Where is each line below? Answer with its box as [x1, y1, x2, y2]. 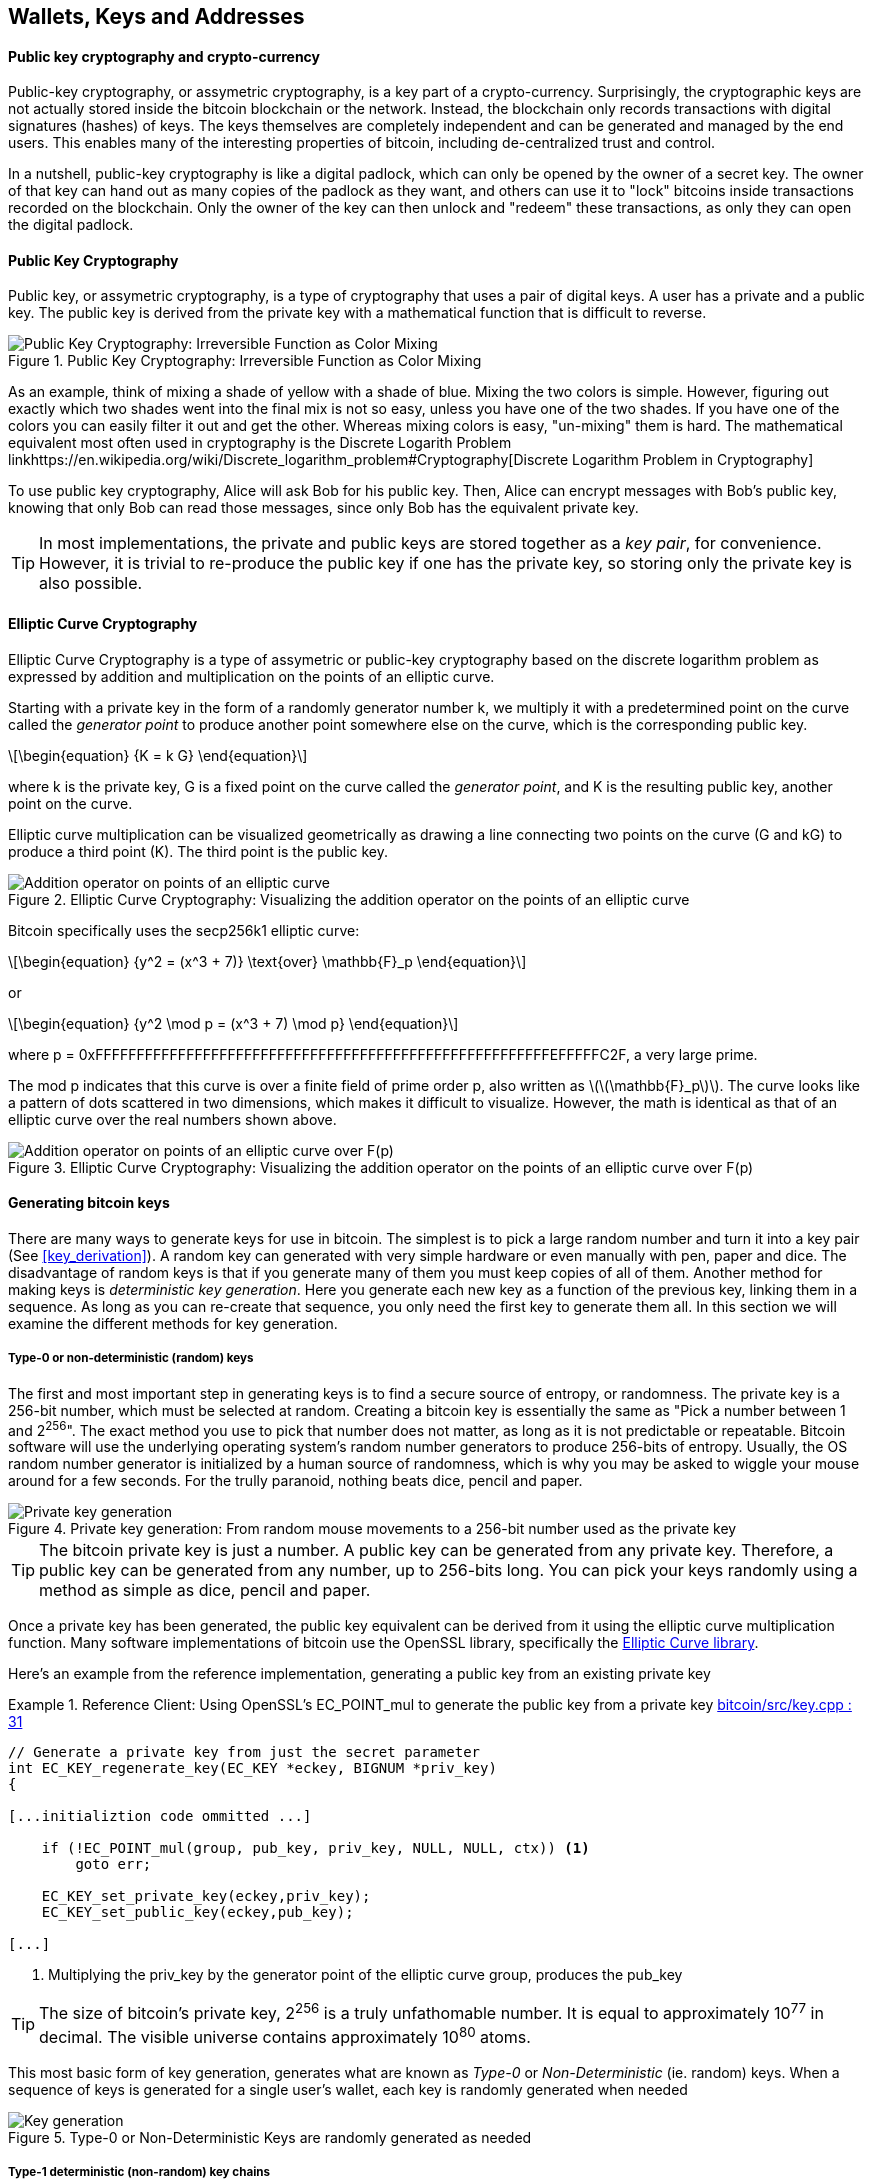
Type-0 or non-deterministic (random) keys [8, 1351, 254, 1366]
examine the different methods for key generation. [8, 1314, 338, 1332]
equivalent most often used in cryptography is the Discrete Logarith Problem [8, 434, 512, 452]
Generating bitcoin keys [8, 1194, 170, 1212]
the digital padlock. [8, 216, 134, 234]
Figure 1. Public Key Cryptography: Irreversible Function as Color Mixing [8, 352, 482, 370]
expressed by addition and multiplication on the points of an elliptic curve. [8, 667, 495, 685]
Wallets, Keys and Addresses [8, 4, 305, 29]
